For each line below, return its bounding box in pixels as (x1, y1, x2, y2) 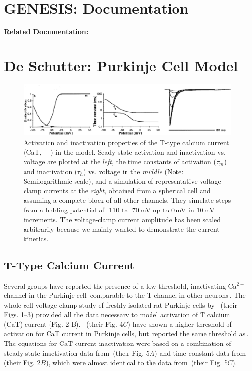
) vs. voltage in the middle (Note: (83, 166, 184, 176)
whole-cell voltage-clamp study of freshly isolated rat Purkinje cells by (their (4, 299, 237, 310)
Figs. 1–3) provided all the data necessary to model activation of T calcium (4, 309, 230, 319)
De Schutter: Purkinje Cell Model (4, 55, 238, 75)
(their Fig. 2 (4, 357, 41, 368)
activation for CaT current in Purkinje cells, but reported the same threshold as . (4, 328, 249, 339)
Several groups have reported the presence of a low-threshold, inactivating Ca (4, 280, 237, 291)
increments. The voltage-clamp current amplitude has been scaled (24, 214, 221, 224)
